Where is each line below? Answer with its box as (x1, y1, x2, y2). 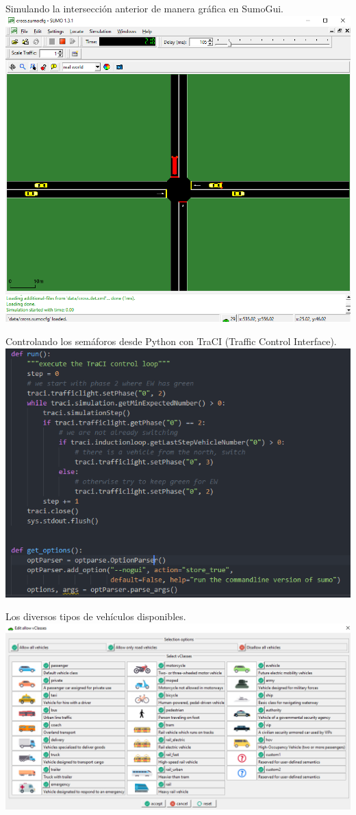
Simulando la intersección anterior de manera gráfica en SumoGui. (5, 1, 283, 15)
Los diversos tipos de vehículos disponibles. (5, 609, 186, 624)
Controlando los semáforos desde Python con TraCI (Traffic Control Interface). (5, 334, 337, 349)
